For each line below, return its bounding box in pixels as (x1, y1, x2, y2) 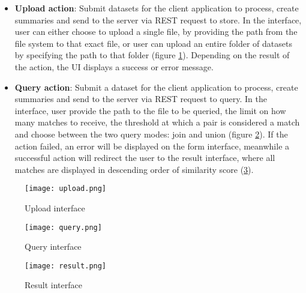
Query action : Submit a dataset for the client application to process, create (14, 80, 298, 93)
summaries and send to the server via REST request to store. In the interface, (14, 13, 302, 26)
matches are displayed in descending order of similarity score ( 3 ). (14, 163, 254, 175)
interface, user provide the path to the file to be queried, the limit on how (14, 104, 286, 116)
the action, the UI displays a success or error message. (14, 60, 214, 73)
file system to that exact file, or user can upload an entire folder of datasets (14, 37, 292, 49)
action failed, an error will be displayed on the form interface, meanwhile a (14, 139, 290, 152)
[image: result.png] (25, 261, 107, 270)
